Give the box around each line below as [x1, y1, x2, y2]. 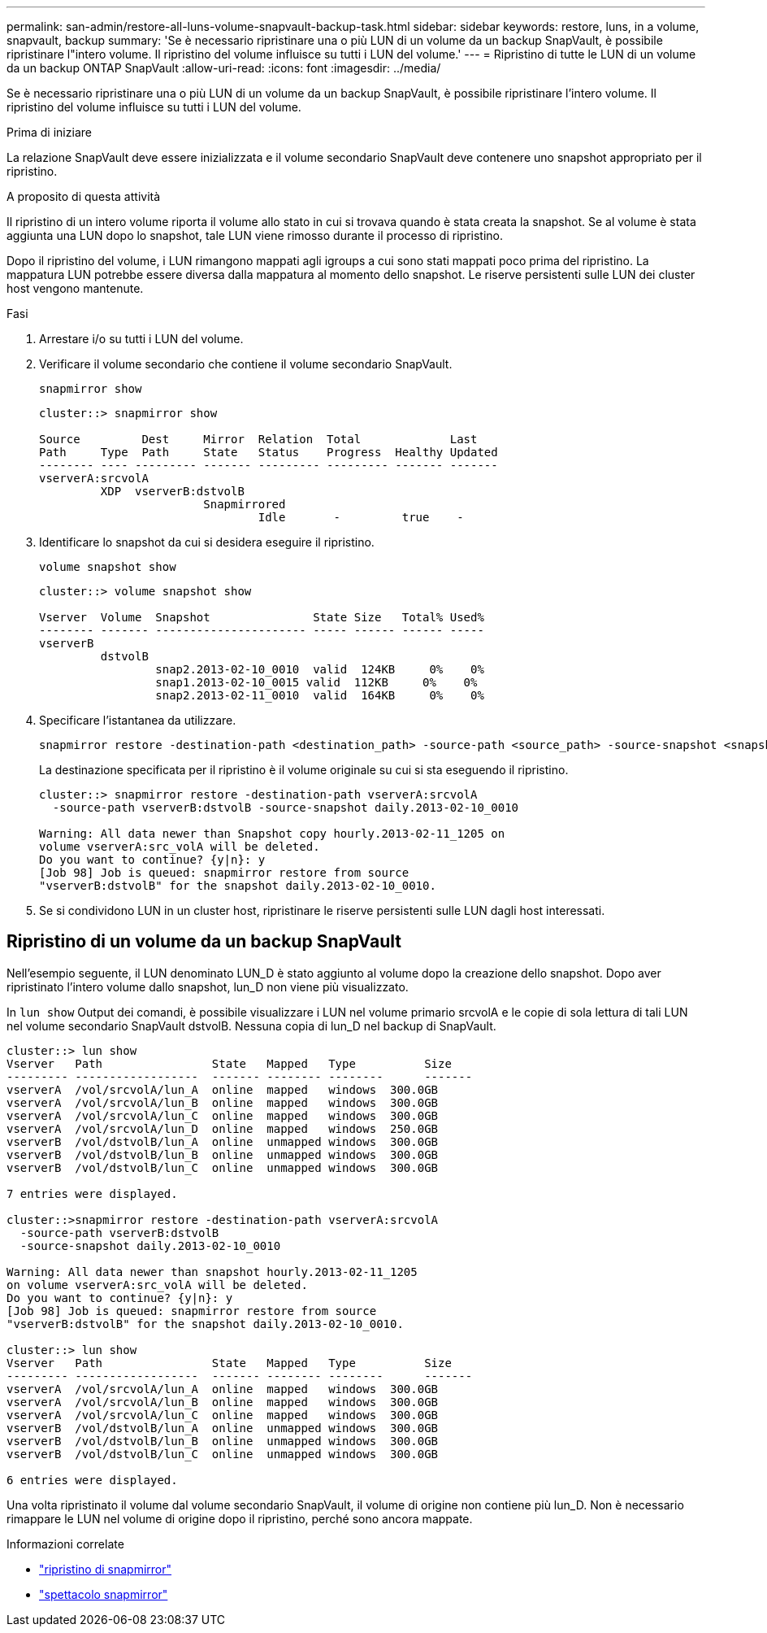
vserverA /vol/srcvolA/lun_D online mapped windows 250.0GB [6, 1121, 439, 1135]
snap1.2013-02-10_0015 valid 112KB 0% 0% [155, 676, 478, 689]
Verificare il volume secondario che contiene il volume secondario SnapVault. [39, 357, 453, 371]
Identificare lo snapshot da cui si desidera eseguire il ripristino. [39, 535, 375, 549]
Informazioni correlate [6, 1536, 124, 1551]
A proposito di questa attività [6, 189, 161, 203]
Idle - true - [258, 511, 464, 524]
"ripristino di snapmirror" [39, 1561, 172, 1576]
